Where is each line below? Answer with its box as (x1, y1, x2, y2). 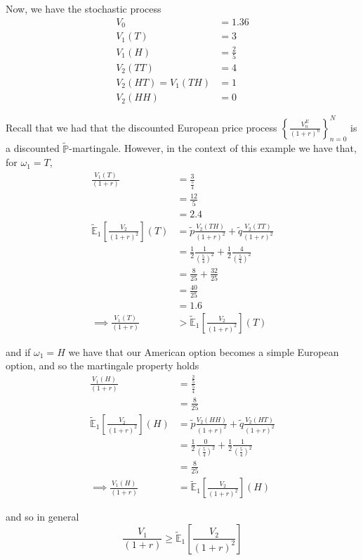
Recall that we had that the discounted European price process (6, 120, 277, 134)
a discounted (6, 141, 60, 155)
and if (6, 344, 31, 359)
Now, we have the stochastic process (6, 1, 161, 15)
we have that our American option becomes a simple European (68, 344, 339, 359)
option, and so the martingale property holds (6, 358, 199, 373)
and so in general (6, 509, 79, 524)
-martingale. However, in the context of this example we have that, (69, 141, 357, 155)
